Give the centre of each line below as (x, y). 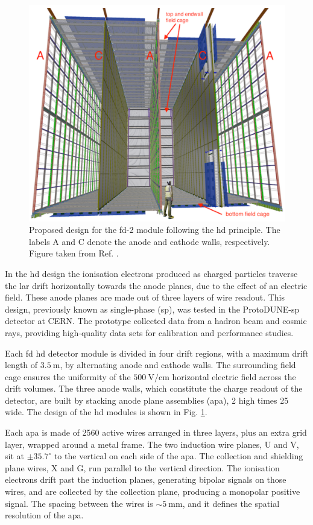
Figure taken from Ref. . (74, 253)
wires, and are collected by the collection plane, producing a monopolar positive (153, 492)
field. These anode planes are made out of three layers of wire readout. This (145, 297)
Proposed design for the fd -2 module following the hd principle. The (155, 230)
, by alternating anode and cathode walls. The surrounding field (178, 365)
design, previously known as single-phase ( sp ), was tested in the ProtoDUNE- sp (152, 309)
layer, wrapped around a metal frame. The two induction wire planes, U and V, (152, 444)
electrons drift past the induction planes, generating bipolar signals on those (146, 479)
